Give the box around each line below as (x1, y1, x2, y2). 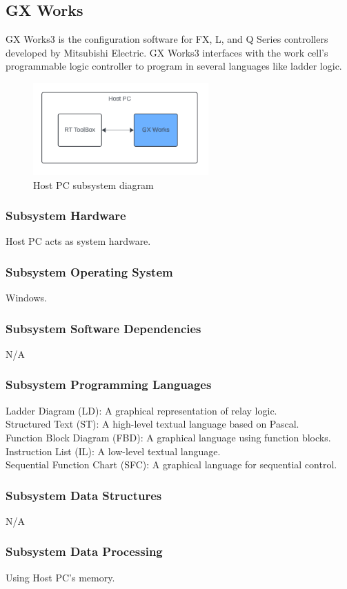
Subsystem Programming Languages (6, 376, 212, 393)
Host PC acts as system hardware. (6, 234, 151, 248)
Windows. (6, 290, 47, 305)
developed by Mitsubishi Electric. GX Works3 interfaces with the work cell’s (6, 45, 328, 59)
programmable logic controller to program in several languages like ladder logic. (6, 59, 342, 73)
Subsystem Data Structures (6, 486, 162, 503)
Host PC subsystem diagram (33, 177, 154, 192)
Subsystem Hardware (6, 207, 126, 224)
